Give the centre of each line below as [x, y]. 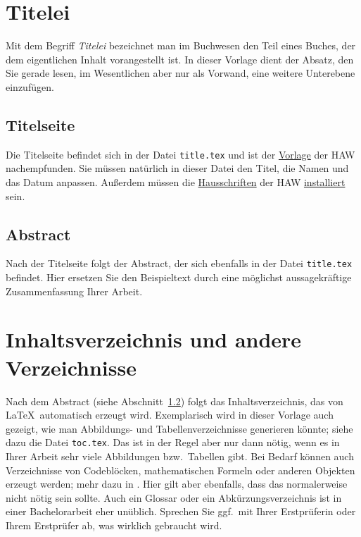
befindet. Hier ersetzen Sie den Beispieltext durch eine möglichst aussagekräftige [179, 277]
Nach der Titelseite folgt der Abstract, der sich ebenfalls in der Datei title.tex [179, 263]
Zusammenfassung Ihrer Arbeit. [74, 291]
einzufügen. [30, 86]
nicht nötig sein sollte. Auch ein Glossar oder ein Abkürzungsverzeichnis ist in [174, 497]
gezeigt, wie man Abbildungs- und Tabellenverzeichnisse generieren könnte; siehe [179, 428]
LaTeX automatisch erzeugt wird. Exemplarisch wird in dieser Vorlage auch [170, 415]
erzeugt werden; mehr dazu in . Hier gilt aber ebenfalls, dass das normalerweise [177, 484]
